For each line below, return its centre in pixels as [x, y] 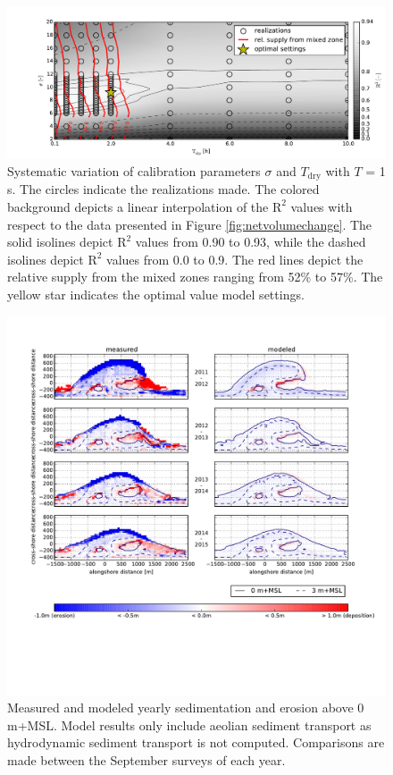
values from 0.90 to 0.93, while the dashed [251, 242]
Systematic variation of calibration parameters [134, 170]
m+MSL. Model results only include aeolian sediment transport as [189, 724]
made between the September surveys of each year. [146, 759]
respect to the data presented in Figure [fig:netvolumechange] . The [190, 224]
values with [322, 206]
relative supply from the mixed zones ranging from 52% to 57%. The [195, 277]
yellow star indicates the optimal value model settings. [156, 294]
